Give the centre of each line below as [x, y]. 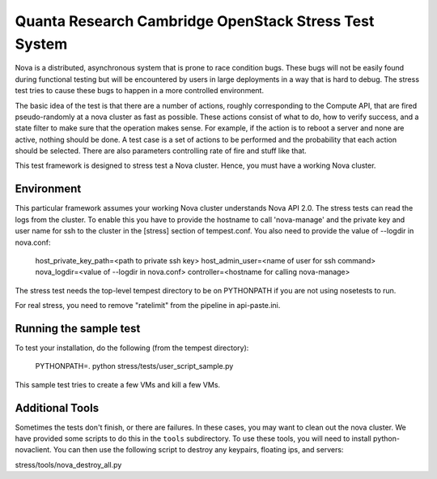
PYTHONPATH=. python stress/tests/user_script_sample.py [134, 366]
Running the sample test [78, 328]
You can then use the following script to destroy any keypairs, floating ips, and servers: [198, 450]
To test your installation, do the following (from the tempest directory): [132, 348]
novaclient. [33, 450]
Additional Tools [57, 408]
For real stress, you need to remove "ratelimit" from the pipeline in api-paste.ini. [148, 306]
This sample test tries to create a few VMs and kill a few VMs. [118, 384]
